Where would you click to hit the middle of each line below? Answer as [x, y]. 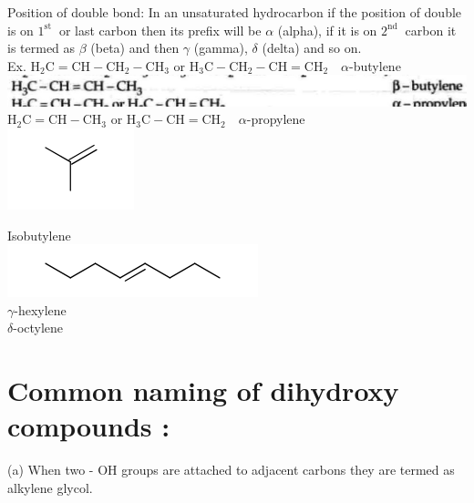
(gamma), [221, 48]
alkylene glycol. [50, 487]
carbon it [431, 30]
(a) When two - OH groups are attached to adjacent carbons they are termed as [231, 470]
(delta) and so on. [312, 48]
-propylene [276, 119]
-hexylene [40, 309]
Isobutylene [39, 235]
